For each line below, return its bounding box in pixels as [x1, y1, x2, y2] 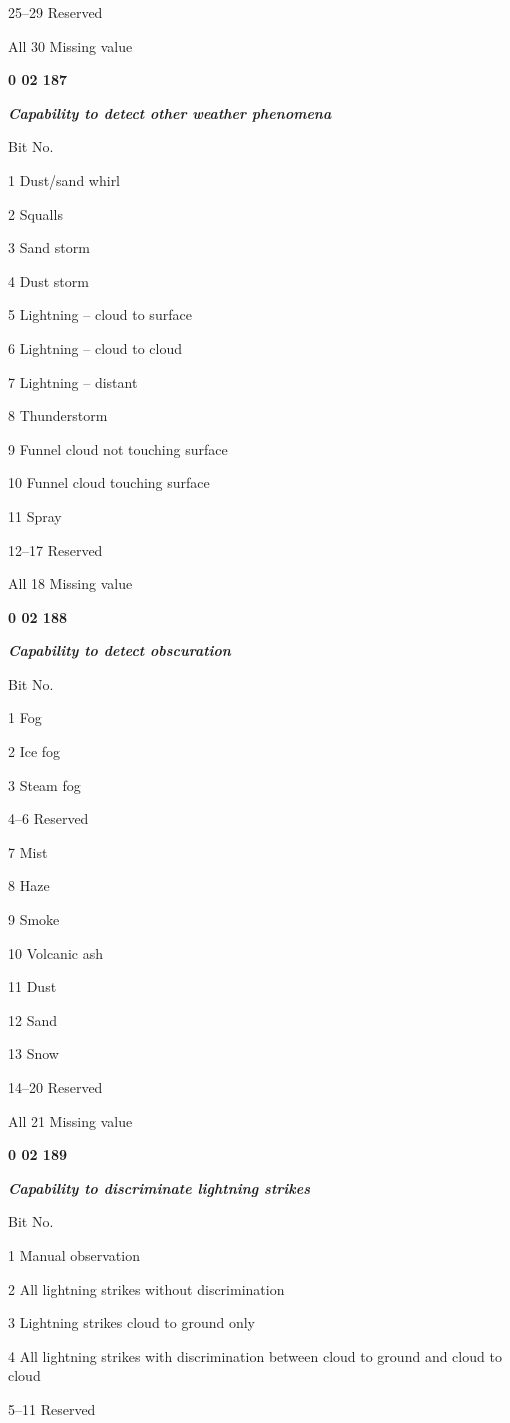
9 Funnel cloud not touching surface [8, 438, 228, 459]
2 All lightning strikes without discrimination [8, 1278, 285, 1299]
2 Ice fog [8, 741, 61, 762]
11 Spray [8, 505, 62, 526]
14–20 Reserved [8, 1077, 103, 1097]
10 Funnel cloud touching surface [8, 472, 210, 493]
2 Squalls [8, 203, 63, 224]
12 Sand [8, 1009, 58, 1030]
